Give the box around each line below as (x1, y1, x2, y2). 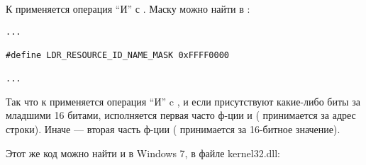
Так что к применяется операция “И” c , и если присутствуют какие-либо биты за (6, 93, 360, 108)
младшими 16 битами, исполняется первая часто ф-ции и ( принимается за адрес (6, 108, 356, 123)
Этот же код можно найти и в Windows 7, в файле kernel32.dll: (6, 145, 281, 160)
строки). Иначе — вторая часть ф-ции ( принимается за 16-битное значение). (6, 122, 340, 137)
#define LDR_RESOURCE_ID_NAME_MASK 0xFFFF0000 (6, 50, 229, 60)
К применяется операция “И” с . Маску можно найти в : (6, 1, 250, 16)
